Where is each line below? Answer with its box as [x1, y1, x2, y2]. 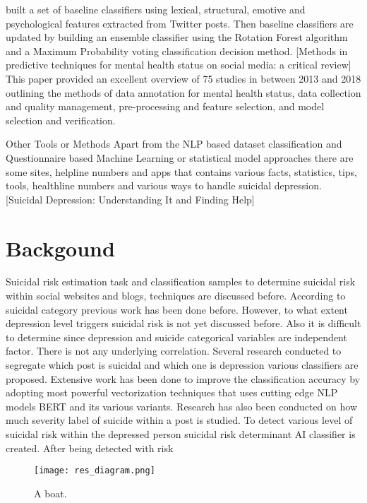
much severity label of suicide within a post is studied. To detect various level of [6, 413, 353, 427]
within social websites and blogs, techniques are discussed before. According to [6, 288, 346, 303]
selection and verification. [6, 112, 116, 127]
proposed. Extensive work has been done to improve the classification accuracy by [6, 371, 360, 386]
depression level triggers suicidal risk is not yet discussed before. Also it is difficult [6, 316, 361, 331]
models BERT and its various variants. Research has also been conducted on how [6, 398, 358, 413]
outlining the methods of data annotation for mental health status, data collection [6, 85, 361, 100]
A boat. [34, 485, 67, 500]
